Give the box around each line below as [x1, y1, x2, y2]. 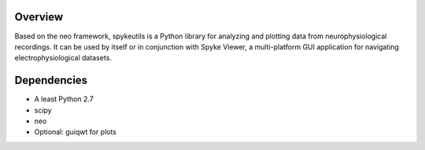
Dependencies [14, 74, 88, 87]
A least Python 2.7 [34, 94, 94, 104]
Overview [14, 10, 64, 24]
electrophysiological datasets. [14, 53, 112, 63]
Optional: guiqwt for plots [34, 127, 117, 137]
